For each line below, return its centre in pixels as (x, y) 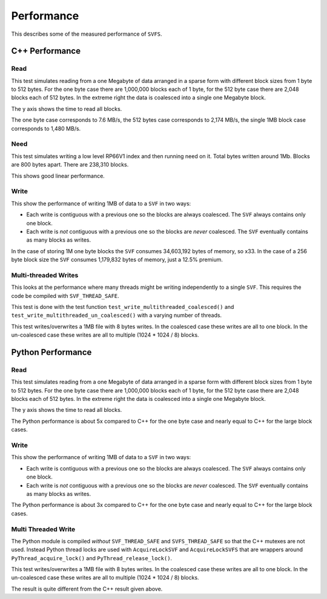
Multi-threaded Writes (45, 275)
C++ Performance (46, 51)
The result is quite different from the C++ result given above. (87, 589)
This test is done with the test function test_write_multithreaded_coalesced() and (123, 306)
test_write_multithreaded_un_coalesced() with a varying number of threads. (117, 316)
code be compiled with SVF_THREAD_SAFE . (65, 296)
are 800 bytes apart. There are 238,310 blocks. (70, 165)
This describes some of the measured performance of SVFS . (87, 34)
